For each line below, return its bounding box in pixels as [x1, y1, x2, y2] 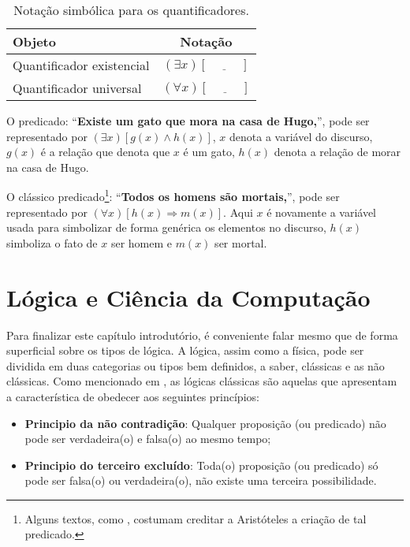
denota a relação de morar [274, 143, 401, 160]
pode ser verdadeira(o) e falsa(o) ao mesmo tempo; [24, 430, 271, 447]
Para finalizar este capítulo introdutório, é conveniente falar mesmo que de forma [6, 326, 398, 343]
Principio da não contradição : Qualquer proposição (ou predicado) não [24, 415, 386, 431]
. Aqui [223, 203, 253, 220]
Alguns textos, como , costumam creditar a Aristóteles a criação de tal [24, 510, 367, 527]
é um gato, [183, 143, 235, 160]
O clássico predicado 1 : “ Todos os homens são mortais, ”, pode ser [6, 186, 340, 205]
